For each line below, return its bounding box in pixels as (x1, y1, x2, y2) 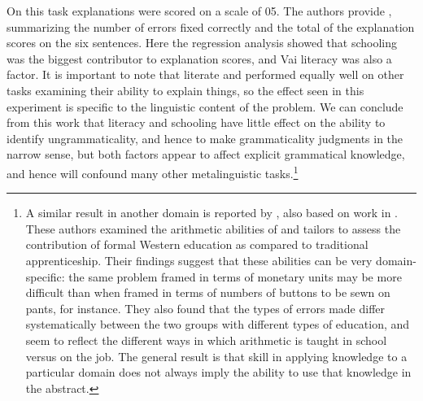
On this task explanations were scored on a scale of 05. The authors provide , (7, 2, 392, 19)
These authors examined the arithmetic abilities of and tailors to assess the (25, 220, 401, 237)
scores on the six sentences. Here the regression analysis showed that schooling (7, 34, 398, 51)
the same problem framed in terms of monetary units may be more (68, 268, 402, 285)
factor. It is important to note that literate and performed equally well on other (7, 66, 404, 83)
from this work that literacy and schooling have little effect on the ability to (7, 114, 386, 131)
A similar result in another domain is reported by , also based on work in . (25, 204, 398, 221)
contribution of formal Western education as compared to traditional (25, 236, 368, 253)
